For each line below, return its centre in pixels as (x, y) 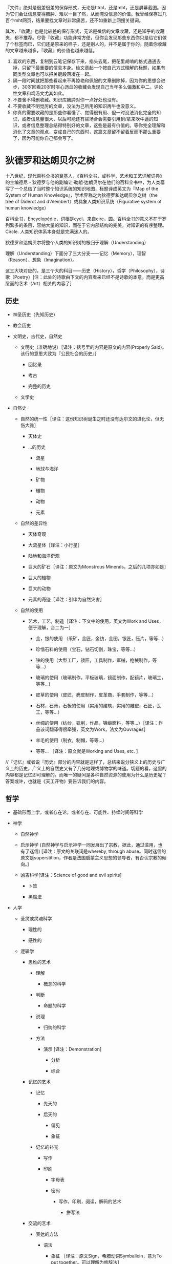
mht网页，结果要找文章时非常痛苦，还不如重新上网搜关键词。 (79, 20)
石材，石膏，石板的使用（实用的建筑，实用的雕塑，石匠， (96, 705)
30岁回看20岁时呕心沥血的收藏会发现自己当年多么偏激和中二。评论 (92, 87)
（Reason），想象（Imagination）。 (41, 260)
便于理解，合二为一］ (50, 627)
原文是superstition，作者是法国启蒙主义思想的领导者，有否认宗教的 (91, 857)
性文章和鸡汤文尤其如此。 (40, 93)
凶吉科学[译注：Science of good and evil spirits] (71, 875)
